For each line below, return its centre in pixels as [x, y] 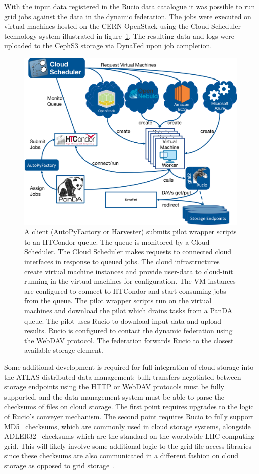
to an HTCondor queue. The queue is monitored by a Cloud [117, 241]
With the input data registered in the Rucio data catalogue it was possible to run [130, 6]
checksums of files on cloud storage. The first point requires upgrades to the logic [129, 406]
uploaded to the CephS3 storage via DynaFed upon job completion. [108, 46]
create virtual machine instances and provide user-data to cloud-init [129, 271]
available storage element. [64, 350]
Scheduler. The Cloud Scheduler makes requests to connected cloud [128, 251]
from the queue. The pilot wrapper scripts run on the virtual [118, 301]
